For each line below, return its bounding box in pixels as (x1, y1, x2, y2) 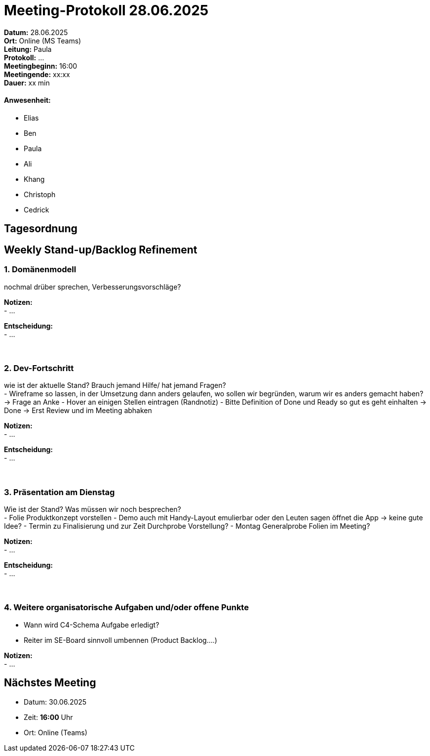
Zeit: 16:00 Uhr (24, 713, 73, 721)
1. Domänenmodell (4, 264, 77, 275)
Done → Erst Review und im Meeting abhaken (4, 406, 152, 415)
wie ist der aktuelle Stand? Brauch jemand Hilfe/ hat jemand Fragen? (4, 381, 226, 390)
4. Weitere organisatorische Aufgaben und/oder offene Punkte (4, 602, 249, 613)
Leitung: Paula (4, 44, 52, 53)
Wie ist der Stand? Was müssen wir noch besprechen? (4, 505, 181, 514)
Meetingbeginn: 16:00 (4, 61, 78, 70)
